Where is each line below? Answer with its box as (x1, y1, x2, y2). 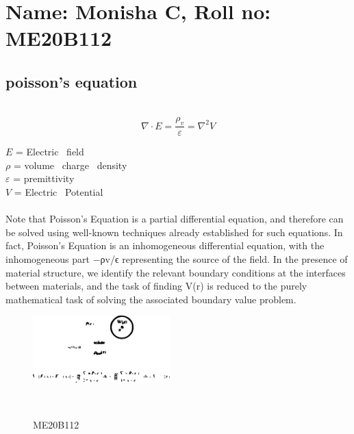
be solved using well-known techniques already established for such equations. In (5, 225, 343, 239)
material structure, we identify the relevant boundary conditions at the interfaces (5, 265, 346, 279)
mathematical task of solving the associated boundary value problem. (5, 292, 296, 306)
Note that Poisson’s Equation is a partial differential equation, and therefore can (5, 212, 344, 226)
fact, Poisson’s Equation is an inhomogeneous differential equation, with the (5, 238, 325, 253)
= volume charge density (13, 157, 127, 172)
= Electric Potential (14, 184, 103, 199)
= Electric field (16, 144, 84, 159)
